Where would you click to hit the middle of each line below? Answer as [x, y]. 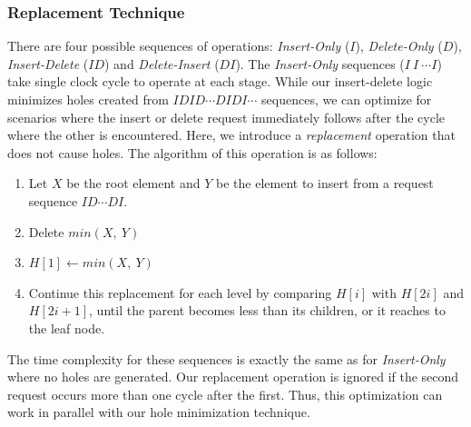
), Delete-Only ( [399, 46]
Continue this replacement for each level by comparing [180, 292]
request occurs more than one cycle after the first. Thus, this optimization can [225, 394]
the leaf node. [67, 328]
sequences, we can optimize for [347, 99]
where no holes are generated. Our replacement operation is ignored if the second [233, 377]
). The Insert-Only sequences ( [320, 63]
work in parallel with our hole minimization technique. [159, 412]
